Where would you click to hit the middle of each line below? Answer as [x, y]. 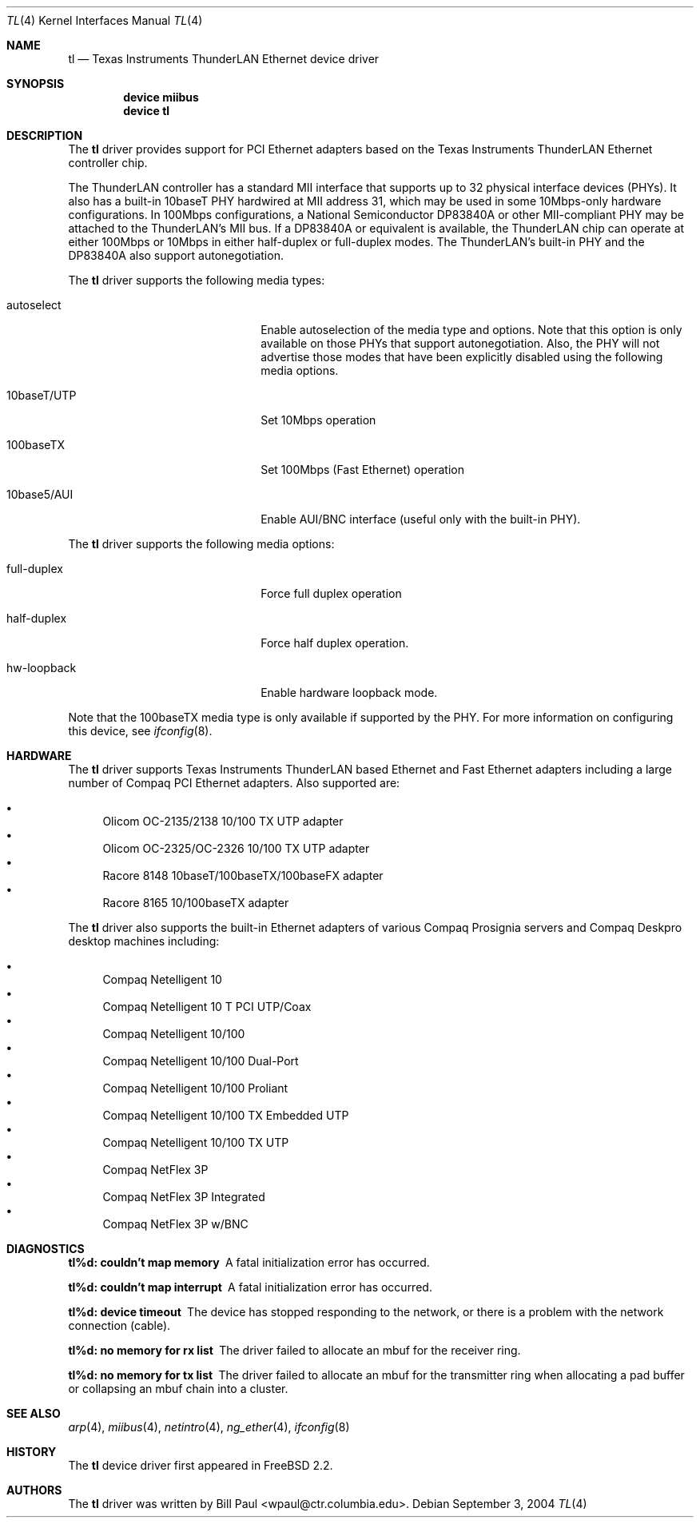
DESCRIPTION [45, 135]
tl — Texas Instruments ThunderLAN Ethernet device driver [224, 59]
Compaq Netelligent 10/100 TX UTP [196, 1142]
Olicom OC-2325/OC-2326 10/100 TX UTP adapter [236, 848]
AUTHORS [34, 1490]
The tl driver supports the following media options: [201, 544]
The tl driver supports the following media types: [197, 280]
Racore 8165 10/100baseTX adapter [196, 903]
